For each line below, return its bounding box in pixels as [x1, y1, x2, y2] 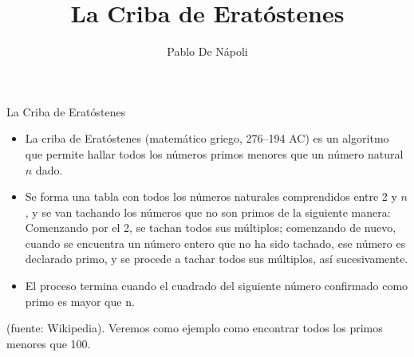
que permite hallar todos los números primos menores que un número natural [25, 145, 404, 162]
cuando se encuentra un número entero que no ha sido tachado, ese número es [25, 234, 406, 251]
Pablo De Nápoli [167, 43, 248, 60]
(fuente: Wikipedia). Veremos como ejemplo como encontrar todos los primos [6, 320, 383, 336]
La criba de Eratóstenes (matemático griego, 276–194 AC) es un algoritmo [25, 130, 389, 147]
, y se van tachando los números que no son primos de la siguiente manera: [25, 203, 391, 220]
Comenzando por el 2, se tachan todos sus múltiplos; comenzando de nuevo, [25, 219, 396, 236]
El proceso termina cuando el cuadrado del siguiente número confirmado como [25, 277, 408, 294]
